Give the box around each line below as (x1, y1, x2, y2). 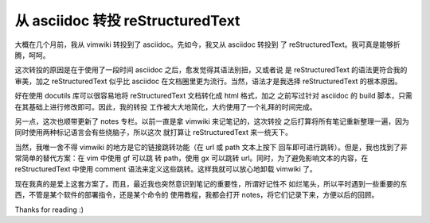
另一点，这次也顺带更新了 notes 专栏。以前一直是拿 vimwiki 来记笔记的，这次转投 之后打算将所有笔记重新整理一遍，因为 (14, 116, 409, 126)
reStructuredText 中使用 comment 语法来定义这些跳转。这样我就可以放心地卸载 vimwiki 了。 (14, 164, 318, 174)
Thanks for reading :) (14, 205, 84, 214)
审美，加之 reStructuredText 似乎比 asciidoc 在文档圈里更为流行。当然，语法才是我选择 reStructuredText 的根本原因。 (14, 76, 402, 86)
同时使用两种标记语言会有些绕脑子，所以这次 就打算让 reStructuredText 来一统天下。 (14, 128, 293, 137)
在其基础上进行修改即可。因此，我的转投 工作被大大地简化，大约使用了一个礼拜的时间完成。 (14, 102, 317, 111)
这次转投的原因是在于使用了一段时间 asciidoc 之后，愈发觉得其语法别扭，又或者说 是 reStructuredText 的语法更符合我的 (14, 65, 408, 75)
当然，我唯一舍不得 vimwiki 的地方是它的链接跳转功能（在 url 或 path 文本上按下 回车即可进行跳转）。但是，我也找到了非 (14, 142, 408, 152)
